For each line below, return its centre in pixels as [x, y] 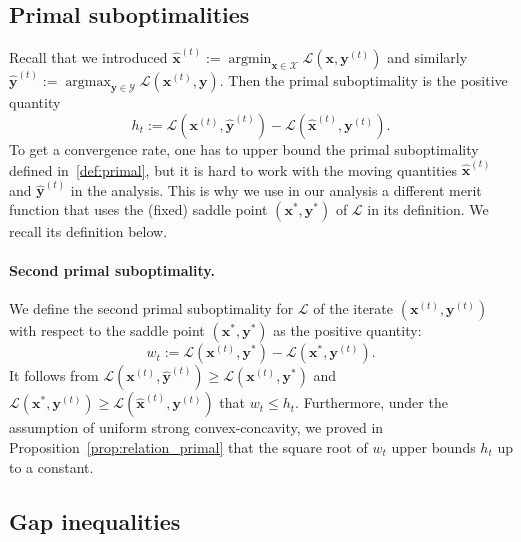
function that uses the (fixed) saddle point [138, 209]
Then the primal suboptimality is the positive [368, 79]
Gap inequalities [95, 520]
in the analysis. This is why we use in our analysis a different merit [276, 189]
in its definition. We [428, 209]
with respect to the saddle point [107, 330]
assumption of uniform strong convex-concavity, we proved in [196, 427]
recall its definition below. [88, 231]
